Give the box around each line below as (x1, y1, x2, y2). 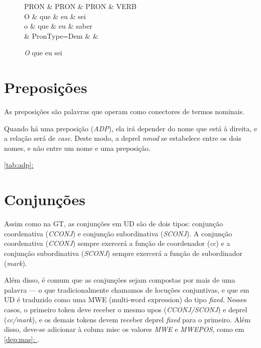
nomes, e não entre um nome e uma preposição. (4, 142, 151, 153)
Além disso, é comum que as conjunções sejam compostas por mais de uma (4, 275, 235, 285)
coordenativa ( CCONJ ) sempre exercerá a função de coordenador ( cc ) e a (4, 238, 230, 248)
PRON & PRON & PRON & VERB (24, 1, 137, 11)
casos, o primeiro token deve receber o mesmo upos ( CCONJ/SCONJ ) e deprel (4, 304, 247, 314)
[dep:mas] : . (4, 333, 40, 344)
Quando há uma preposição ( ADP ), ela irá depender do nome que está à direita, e (4, 123, 257, 133)
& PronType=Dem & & (24, 30, 99, 41)
